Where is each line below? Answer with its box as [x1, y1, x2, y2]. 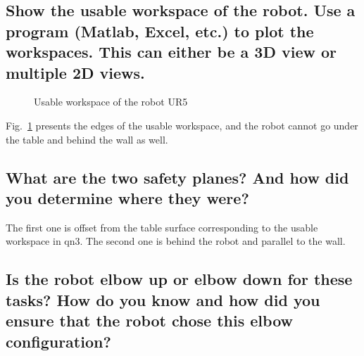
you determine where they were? [6, 186, 249, 208]
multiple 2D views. [6, 61, 145, 83]
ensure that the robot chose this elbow [6, 310, 294, 331]
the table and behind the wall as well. [6, 132, 168, 146]
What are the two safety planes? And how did [6, 166, 349, 188]
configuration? [6, 330, 111, 352]
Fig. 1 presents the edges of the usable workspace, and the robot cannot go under [6, 117, 358, 132]
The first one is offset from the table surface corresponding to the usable [6, 220, 318, 234]
